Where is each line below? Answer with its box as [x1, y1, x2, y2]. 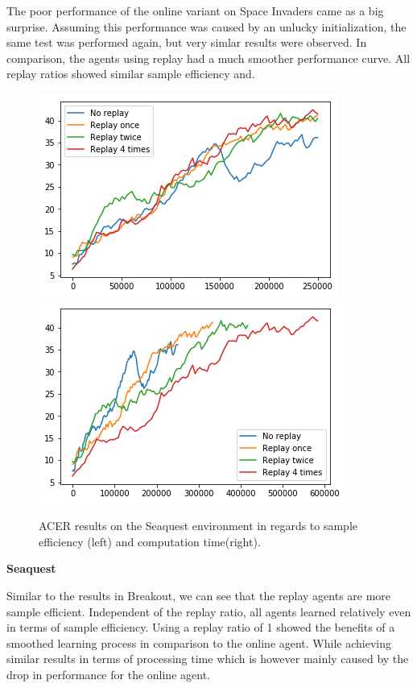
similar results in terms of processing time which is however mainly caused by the [6, 650, 409, 667]
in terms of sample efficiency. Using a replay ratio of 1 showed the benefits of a [6, 619, 395, 636]
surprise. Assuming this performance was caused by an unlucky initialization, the [6, 18, 407, 35]
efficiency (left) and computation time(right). [39, 533, 261, 549]
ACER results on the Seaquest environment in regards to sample [39, 517, 358, 534]
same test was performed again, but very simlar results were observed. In [6, 34, 367, 51]
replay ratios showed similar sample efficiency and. [6, 65, 255, 82]
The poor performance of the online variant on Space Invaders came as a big [6, 2, 384, 19]
